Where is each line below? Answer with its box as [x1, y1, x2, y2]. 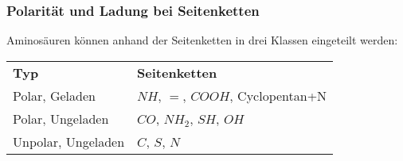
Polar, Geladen [13, 86, 96, 105]
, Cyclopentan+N [229, 86, 327, 105]
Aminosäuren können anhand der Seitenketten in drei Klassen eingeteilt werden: [6, 32, 398, 48]
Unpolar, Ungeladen [13, 132, 125, 151]
